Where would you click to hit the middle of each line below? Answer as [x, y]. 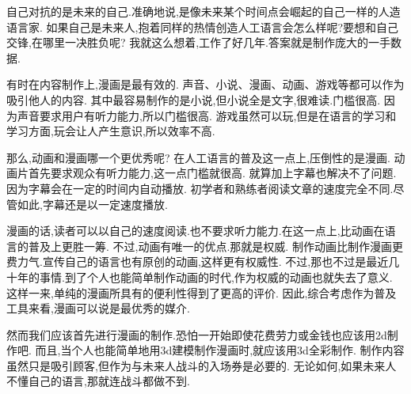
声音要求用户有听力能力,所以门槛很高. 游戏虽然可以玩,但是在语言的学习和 [207, 115]
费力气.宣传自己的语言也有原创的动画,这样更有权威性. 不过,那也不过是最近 [198, 261]
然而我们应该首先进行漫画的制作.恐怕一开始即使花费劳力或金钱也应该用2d [197, 334]
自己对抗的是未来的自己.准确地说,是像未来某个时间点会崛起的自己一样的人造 [204, 11]
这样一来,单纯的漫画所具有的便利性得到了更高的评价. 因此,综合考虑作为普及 [202, 292]
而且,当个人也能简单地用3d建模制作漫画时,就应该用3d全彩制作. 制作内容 [220, 350]
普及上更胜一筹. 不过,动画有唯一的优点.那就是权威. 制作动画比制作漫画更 [215, 246]
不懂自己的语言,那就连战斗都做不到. [98, 381]
